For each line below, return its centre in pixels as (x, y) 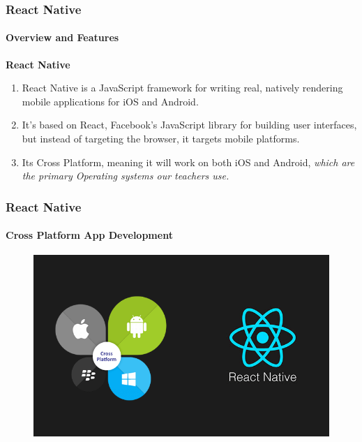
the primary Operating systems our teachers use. (126, 176)
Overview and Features (62, 37)
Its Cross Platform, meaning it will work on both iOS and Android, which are (188, 162)
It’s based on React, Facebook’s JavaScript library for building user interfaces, (189, 125)
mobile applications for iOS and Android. (110, 101)
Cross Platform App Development (89, 235)
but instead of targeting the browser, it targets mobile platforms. (161, 139)
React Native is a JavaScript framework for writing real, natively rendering (182, 88)
